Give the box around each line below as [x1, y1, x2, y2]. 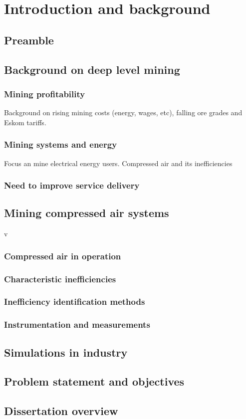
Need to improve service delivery [4, 179, 140, 192]
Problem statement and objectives [4, 374, 185, 389]
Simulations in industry [4, 344, 128, 360]
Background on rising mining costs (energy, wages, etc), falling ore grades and [4, 107, 243, 118]
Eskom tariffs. [4, 117, 46, 127]
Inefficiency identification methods [4, 295, 145, 308]
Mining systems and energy [4, 138, 117, 151]
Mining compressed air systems [4, 205, 169, 220]
